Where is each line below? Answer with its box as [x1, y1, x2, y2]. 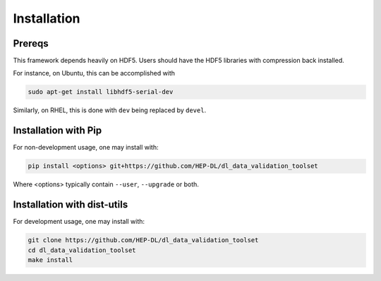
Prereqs [13, 37, 49, 49]
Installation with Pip [13, 124, 102, 137]
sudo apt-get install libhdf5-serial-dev [28, 88, 174, 96]
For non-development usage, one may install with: [13, 143, 159, 152]
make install [28, 256, 73, 264]
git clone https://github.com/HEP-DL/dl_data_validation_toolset [28, 237, 259, 244]
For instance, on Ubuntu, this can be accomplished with [13, 69, 176, 78]
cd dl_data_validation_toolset [28, 246, 137, 254]
